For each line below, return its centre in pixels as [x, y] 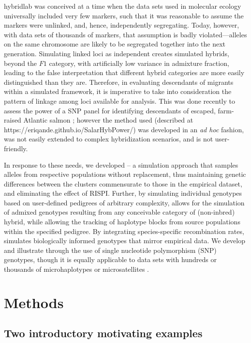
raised [13, 120]
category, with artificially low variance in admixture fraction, [139, 63]
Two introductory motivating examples [103, 333]
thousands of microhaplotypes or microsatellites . [76, 269]
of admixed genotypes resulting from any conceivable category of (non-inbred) [119, 212]
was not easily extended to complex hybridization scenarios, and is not [109, 139]
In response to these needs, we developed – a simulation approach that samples [121, 164]
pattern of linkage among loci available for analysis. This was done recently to [119, 101]
